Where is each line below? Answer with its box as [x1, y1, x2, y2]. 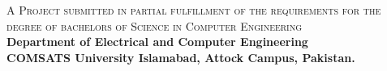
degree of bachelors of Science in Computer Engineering [6, 17, 303, 34]
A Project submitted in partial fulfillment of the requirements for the [6, 2, 381, 18]
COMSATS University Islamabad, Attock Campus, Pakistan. [6, 48, 355, 65]
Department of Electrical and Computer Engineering [6, 33, 308, 50]
